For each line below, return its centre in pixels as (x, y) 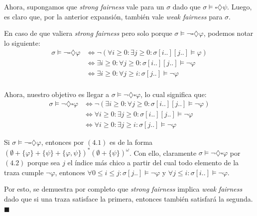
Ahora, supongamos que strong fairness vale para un (84, 6)
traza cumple (24, 172)
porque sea (44, 162)
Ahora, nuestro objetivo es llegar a (57, 94)
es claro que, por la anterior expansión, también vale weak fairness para (113, 16)
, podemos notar (228, 33)
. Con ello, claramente (163, 153)
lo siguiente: (22, 43)
